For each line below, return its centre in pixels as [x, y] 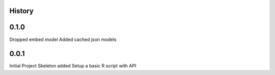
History [22, 11]
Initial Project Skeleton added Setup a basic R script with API [73, 66]
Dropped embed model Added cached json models [63, 39]
